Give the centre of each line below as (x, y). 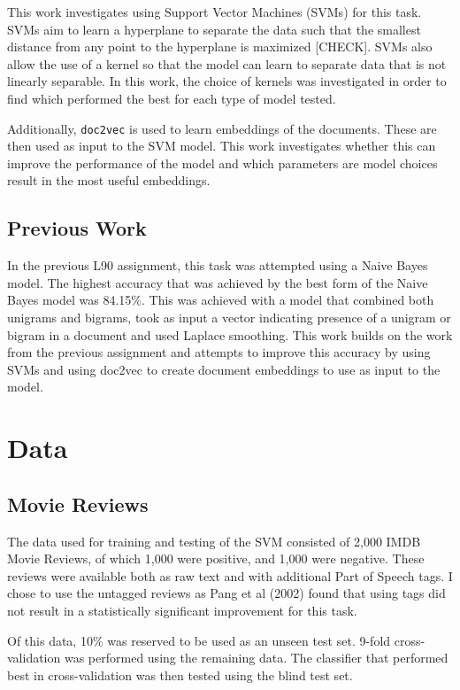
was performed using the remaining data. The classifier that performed (256, 658)
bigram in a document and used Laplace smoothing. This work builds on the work (230, 334)
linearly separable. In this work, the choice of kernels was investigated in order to (227, 81)
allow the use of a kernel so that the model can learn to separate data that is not (227, 63)
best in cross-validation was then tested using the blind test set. (180, 674)
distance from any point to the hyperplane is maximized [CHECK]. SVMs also (220, 47)
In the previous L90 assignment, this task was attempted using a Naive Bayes (218, 265)
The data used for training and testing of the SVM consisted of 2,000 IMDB (214, 541)
